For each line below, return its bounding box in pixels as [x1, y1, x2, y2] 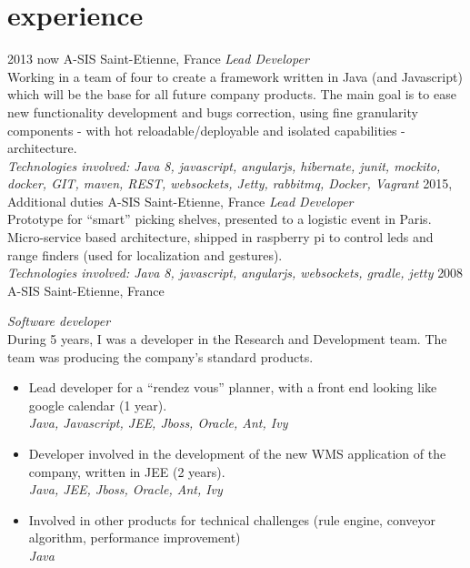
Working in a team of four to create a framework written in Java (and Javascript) [7, 66, 463, 86]
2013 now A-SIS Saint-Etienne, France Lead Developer [7, 49, 309, 68]
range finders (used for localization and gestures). [7, 245, 283, 264]
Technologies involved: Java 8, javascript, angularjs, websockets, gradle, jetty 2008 [7, 263, 464, 282]
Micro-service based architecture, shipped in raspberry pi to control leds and [7, 228, 434, 247]
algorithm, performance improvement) [28, 528, 241, 547]
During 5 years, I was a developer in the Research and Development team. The [7, 330, 447, 349]
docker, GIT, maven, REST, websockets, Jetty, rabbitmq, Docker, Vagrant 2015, [7, 174, 453, 193]
